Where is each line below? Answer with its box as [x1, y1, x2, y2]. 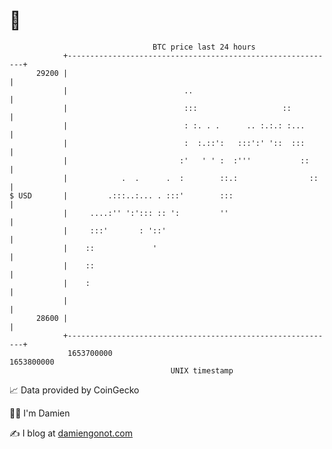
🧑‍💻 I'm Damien [9, 407, 71, 419]
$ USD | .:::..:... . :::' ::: [9, 190, 234, 201]
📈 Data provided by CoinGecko [9, 384, 140, 396]
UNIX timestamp [170, 365, 234, 376]
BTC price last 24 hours [152, 42, 256, 52]
